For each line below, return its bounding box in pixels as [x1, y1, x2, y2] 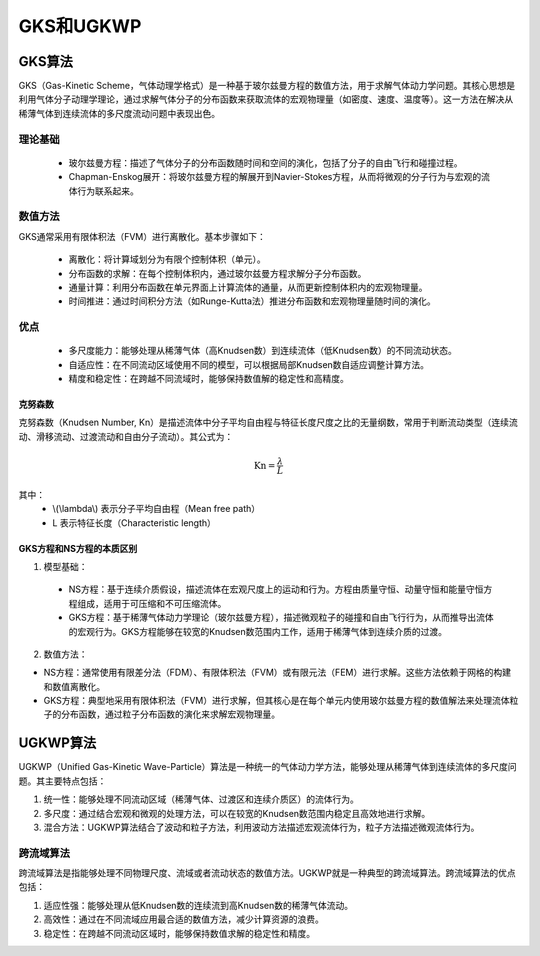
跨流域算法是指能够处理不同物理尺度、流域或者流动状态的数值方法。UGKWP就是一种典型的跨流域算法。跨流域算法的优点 [18, 867, 517, 879]
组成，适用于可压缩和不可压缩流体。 [76, 597, 227, 609]
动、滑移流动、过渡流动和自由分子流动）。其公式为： [18, 430, 234, 442]
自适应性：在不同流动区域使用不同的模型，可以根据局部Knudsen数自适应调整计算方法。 [68, 358, 430, 370]
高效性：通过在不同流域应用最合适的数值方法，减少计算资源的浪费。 [43, 913, 324, 925]
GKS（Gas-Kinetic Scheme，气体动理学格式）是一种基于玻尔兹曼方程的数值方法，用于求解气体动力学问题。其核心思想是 [18, 80, 516, 92]
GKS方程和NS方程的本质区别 [18, 542, 138, 554]
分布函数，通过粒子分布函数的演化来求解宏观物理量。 [60, 708, 280, 720]
